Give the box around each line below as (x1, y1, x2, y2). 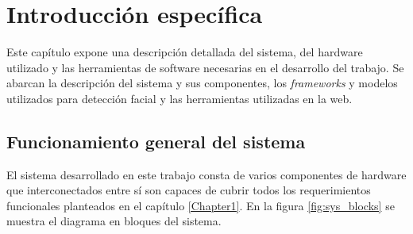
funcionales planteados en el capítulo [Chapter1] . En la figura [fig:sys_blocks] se (6, 197, 395, 213)
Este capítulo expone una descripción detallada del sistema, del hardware (6, 44, 363, 60)
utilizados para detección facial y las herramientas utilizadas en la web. (6, 90, 353, 106)
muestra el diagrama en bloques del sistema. (6, 213, 222, 229)
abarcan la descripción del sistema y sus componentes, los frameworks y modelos (6, 75, 398, 91)
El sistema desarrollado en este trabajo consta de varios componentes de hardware (6, 166, 407, 182)
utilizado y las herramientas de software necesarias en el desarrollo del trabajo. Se (6, 59, 404, 75)
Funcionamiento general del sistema (6, 129, 306, 153)
